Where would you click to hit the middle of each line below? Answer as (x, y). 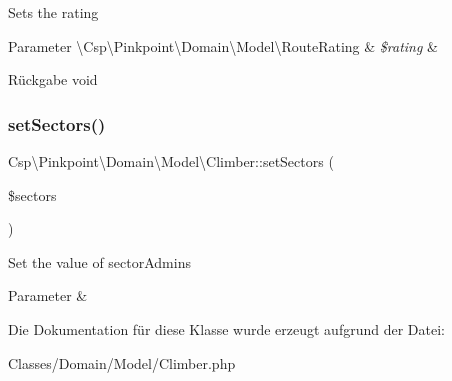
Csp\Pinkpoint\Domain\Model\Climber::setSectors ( (171, 161)
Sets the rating (53, 12)
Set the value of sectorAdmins (99, 261)
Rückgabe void (53, 79)
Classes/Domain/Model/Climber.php (122, 362)
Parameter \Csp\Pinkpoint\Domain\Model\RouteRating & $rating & (223, 45)
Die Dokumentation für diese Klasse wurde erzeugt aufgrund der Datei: (226, 328)
